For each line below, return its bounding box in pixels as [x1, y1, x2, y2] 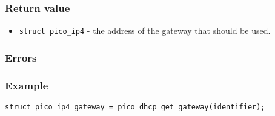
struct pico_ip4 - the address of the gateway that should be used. [19, 24, 271, 37]
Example [5, 77, 48, 92]
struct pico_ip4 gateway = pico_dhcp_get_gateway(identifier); [5, 102, 265, 111]
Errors [5, 50, 37, 65]
